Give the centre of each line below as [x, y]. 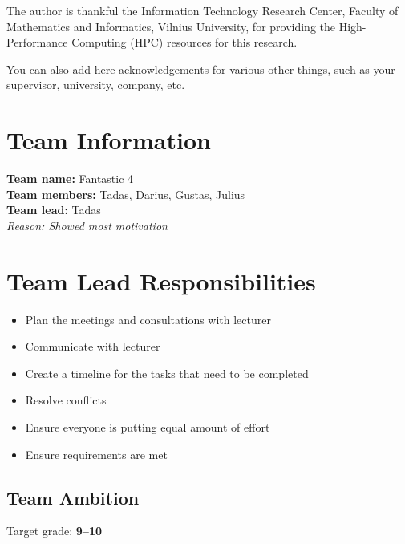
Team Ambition [73, 497]
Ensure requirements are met [96, 454]
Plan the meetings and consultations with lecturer [148, 319]
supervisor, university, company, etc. [96, 85]
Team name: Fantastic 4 [70, 179]
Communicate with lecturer [93, 346]
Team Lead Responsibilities [161, 280]
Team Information [109, 140]
